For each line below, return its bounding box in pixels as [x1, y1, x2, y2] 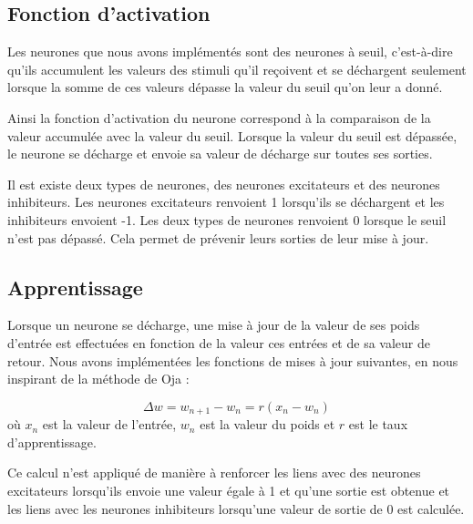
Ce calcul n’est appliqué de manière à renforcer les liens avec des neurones [7, 463, 421, 482]
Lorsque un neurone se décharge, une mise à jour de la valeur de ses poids [7, 315, 420, 334]
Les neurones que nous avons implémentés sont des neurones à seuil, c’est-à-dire [7, 42, 453, 61]
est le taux [348, 415, 408, 434]
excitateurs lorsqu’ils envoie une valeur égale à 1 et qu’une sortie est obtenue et [7, 480, 450, 499]
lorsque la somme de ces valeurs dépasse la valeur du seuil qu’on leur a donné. [7, 77, 443, 97]
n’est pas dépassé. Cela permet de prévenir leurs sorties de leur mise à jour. [7, 228, 429, 247]
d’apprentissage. [7, 432, 97, 451]
